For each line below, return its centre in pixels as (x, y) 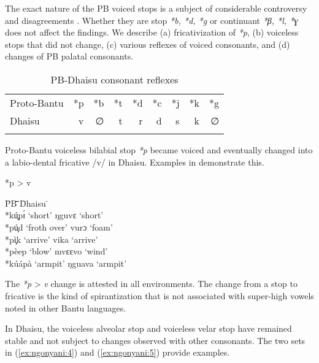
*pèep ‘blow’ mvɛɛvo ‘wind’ (56, 251)
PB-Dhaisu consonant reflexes (114, 79)
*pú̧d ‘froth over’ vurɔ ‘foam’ (59, 227)
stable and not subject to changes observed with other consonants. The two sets (155, 340)
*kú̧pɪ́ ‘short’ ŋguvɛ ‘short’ (54, 215)
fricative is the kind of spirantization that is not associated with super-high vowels (159, 295)
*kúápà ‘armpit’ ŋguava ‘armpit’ (66, 263)
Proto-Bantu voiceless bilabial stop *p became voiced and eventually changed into (159, 149)
